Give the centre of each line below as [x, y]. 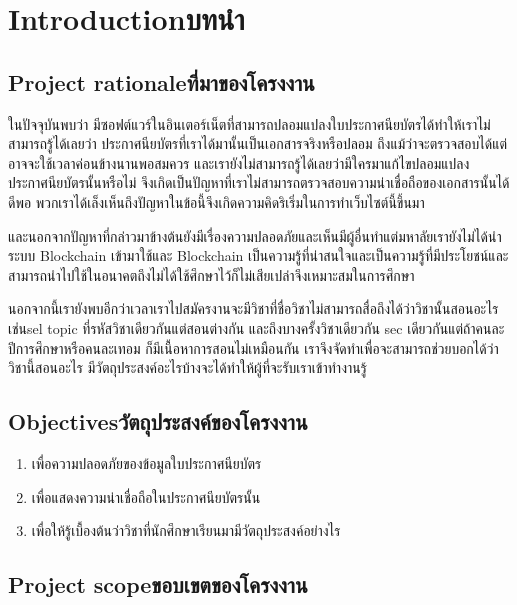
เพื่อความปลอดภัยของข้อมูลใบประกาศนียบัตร [146, 462]
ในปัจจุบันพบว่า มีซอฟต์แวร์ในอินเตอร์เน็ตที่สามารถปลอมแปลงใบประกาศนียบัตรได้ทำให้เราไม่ [249, 123]
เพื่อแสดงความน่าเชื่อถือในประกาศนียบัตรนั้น [146, 496]
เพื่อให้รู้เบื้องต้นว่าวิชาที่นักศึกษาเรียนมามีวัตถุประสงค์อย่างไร [186, 530]
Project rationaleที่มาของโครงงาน [161, 81]
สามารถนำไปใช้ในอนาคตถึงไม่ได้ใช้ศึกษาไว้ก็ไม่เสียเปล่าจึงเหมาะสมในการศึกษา [211, 274]
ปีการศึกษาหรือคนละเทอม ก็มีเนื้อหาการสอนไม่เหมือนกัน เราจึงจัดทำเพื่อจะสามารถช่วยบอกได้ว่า [253, 347]
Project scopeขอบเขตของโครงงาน [158, 584]
